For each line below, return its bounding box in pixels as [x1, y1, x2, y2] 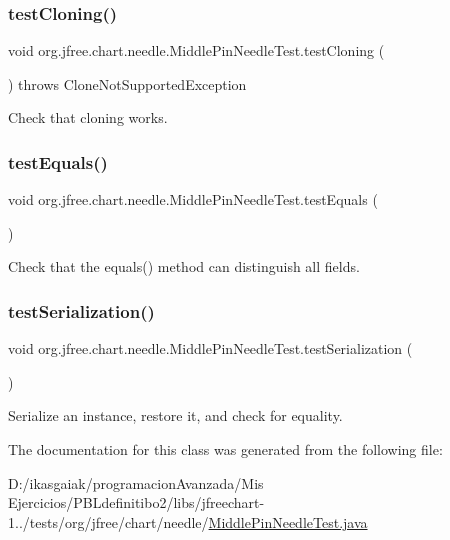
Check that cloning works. [8, 107, 168, 128]
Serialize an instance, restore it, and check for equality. [8, 405, 343, 426]
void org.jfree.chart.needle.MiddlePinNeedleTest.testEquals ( [8, 189, 378, 210]
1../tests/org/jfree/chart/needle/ [8, 511, 209, 532]
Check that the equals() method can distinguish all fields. [8, 256, 360, 277]
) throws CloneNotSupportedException [8, 73, 247, 94]
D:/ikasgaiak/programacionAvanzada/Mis [8, 472, 264, 493]
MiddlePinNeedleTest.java [208, 511, 368, 532]
